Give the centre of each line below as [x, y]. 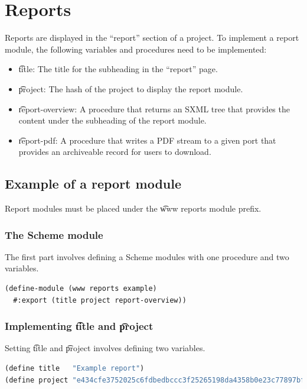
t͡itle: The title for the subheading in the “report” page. [118, 69]
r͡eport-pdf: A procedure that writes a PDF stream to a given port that [147, 140]
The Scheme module [54, 234]
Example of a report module [93, 184]
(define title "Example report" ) [75, 369]
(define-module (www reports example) [81, 289]
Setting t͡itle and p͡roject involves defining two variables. [105, 348]
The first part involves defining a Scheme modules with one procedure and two [147, 256]
